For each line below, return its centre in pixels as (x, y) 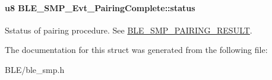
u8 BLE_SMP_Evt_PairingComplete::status (100, 7)
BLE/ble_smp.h (35, 69)
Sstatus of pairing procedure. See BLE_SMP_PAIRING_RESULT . (129, 30)
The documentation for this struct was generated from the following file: (136, 50)
